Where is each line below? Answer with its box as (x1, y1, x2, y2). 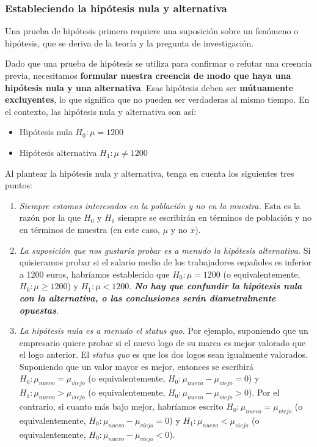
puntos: (5, 179, 32, 191)
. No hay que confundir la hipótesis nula (129, 279, 302, 292)
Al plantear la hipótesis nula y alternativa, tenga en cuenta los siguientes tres (5, 166, 294, 179)
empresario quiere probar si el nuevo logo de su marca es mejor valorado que (19, 336, 306, 349)
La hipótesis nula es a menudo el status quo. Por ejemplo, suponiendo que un (19, 324, 308, 337)
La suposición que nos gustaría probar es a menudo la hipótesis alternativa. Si (19, 243, 311, 256)
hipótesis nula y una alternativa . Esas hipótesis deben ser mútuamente (5, 81, 294, 94)
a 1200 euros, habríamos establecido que (19, 267, 170, 280)
